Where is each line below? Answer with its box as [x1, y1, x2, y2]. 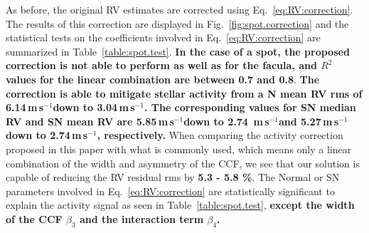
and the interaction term [80, 211, 204, 226]
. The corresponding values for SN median [144, 100, 356, 115]
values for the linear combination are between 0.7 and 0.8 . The [6, 71, 320, 86]
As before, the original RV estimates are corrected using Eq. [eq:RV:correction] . [6, 2, 353, 16]
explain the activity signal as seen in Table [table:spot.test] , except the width [6, 197, 355, 212]
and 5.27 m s [279, 113, 339, 128]
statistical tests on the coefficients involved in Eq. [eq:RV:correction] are [6, 30, 321, 45]
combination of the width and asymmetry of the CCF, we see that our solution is [6, 155, 360, 170]
